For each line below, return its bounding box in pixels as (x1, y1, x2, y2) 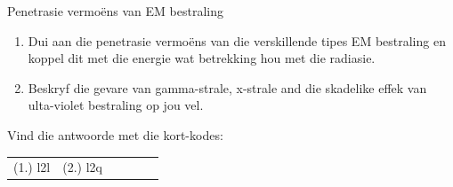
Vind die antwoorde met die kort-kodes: (7, 125, 223, 144)
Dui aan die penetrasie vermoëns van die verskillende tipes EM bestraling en (28, 31, 446, 50)
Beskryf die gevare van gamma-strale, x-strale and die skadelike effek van (28, 78, 427, 97)
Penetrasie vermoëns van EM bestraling (7, 2, 224, 19)
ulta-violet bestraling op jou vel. (28, 96, 204, 114)
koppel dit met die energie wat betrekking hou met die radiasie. (28, 49, 376, 67)
